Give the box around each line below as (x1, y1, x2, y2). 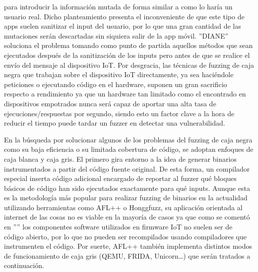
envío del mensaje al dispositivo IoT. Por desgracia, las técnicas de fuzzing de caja (4, 59, 254, 70)
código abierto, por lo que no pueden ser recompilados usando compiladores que (4, 231, 247, 241)
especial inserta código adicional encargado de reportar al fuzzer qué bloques (4, 173, 237, 183)
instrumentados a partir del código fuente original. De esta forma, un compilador (4, 163, 250, 174)
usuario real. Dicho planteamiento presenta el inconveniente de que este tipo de (4, 11, 245, 21)
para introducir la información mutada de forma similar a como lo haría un (4, 1, 233, 11)
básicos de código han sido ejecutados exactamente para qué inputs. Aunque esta (4, 182, 250, 193)
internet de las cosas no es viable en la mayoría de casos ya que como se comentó (4, 212, 250, 222)
